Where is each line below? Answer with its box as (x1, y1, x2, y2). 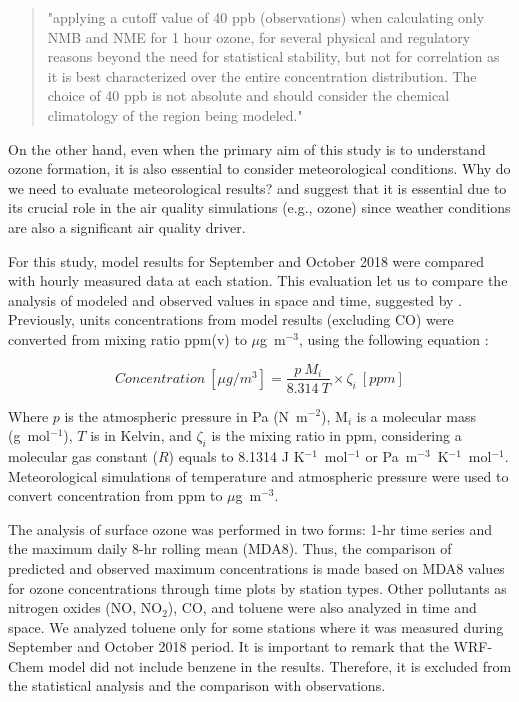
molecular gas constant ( (8, 445, 158, 466)
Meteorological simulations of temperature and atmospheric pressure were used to (8, 465, 509, 486)
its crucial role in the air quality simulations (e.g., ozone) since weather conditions (8, 197, 511, 218)
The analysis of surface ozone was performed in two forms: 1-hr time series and (8, 518, 493, 539)
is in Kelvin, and (90, 425, 192, 446)
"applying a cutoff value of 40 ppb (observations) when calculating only (47, 7, 485, 27)
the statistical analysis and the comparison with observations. (8, 675, 386, 696)
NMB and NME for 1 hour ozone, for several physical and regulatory (47, 26, 471, 47)
